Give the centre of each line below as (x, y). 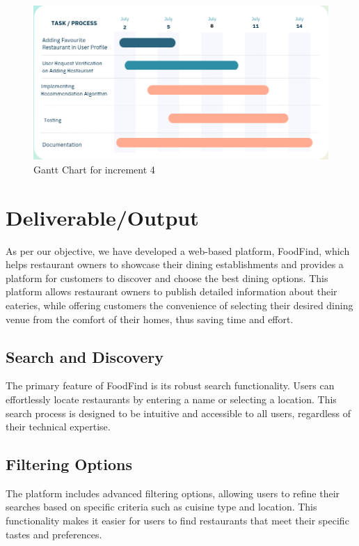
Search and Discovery (85, 356)
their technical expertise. (58, 427)
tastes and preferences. (54, 534)
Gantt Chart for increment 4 (94, 169)
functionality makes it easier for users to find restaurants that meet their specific (177, 521)
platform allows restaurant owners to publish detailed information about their (171, 291)
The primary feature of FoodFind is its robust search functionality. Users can (170, 385)
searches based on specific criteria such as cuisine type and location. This (161, 507)
